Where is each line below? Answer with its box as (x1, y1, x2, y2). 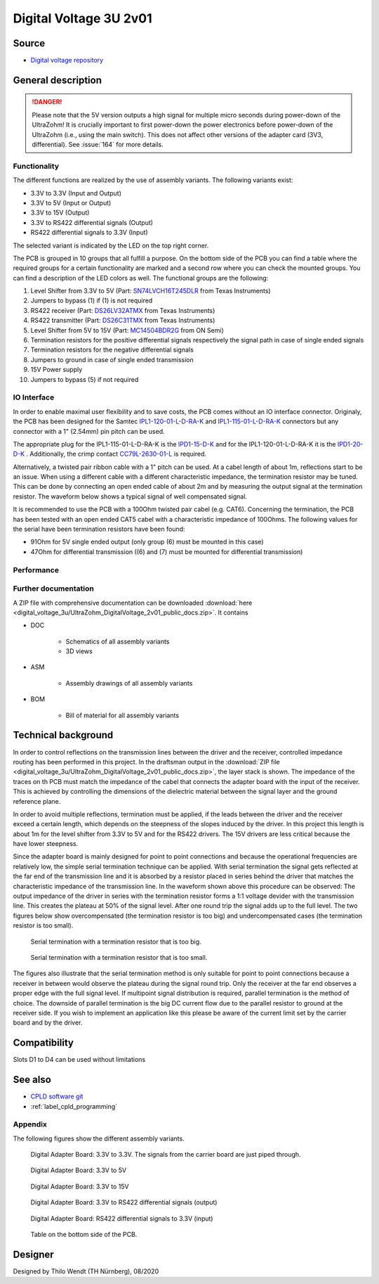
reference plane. (13, 797, 61, 805)
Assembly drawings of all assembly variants (65, 679, 193, 687)
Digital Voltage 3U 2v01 (13, 11, 152, 26)
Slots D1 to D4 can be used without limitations (13, 1055, 146, 1064)
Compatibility (13, 1037, 74, 1049)
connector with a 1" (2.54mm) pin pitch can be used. (13, 427, 165, 435)
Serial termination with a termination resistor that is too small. (30, 953, 208, 961)
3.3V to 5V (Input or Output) (30, 198, 112, 207)
